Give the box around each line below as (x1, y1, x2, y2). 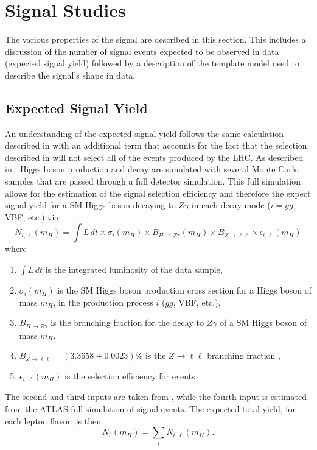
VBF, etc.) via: (5, 210, 61, 223)
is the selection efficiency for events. (64, 369, 198, 382)
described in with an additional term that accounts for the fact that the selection (5, 139, 307, 152)
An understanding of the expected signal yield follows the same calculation (5, 127, 284, 139)
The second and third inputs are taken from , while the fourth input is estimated (5, 390, 307, 403)
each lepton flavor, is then (5, 414, 102, 427)
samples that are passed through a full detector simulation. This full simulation (5, 175, 301, 188)
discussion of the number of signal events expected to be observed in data (5, 44, 279, 57)
